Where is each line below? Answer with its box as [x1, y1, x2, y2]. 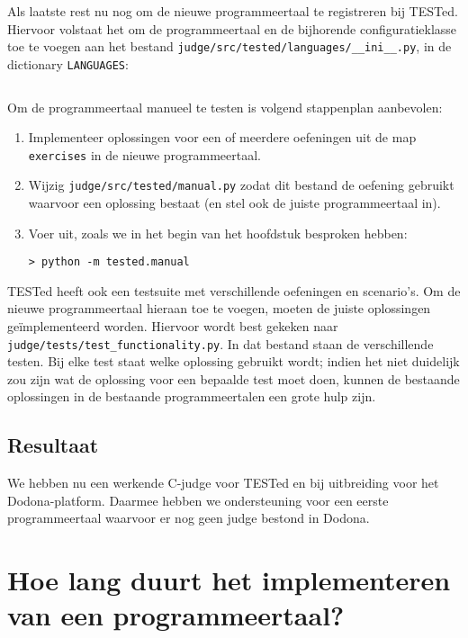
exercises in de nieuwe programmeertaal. [28, 145, 262, 164]
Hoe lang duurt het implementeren [7, 562, 451, 598]
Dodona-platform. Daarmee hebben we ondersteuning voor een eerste [7, 490, 389, 509]
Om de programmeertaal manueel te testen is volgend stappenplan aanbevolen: [7, 97, 443, 116]
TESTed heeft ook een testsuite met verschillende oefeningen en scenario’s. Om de [7, 281, 461, 300]
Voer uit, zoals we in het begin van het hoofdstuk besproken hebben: [28, 223, 408, 242]
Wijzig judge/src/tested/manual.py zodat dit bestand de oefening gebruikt [28, 175, 454, 194]
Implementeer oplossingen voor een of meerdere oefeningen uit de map [28, 128, 417, 147]
